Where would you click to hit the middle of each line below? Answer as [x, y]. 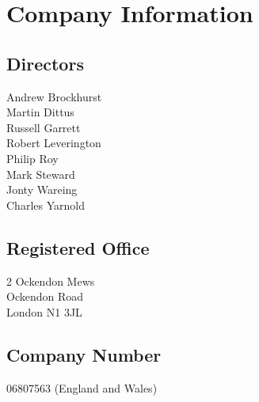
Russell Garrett [44, 127]
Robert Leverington [54, 143]
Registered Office [78, 247]
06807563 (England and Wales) [82, 387]
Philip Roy [32, 158]
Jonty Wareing [42, 190]
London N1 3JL [44, 311]
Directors [45, 63]
